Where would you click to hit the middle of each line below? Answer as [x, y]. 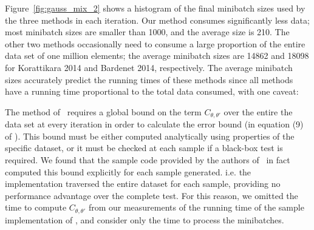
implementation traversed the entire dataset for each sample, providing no [143, 184]
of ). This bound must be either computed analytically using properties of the [150, 136]
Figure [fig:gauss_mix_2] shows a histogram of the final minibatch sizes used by [155, 8]
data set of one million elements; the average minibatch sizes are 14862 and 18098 [157, 56]
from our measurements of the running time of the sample [196, 207]
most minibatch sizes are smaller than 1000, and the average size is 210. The [147, 32]
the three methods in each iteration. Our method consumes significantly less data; [157, 20]
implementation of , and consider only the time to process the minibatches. [145, 219]
